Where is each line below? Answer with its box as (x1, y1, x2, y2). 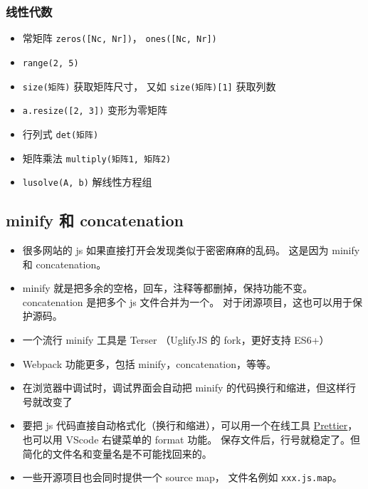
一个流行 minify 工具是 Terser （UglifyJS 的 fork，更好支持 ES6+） (22, 332, 330, 347)
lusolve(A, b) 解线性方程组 (22, 174, 152, 189)
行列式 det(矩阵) (22, 126, 99, 141)
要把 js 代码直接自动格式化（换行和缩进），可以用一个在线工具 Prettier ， (22, 418, 358, 433)
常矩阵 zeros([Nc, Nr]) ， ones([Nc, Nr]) (22, 31, 217, 46)
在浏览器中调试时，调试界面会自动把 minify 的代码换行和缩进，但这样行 (22, 380, 357, 395)
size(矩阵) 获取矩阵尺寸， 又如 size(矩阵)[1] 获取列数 (22, 78, 276, 93)
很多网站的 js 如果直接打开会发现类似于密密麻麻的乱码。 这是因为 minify (22, 243, 360, 258)
